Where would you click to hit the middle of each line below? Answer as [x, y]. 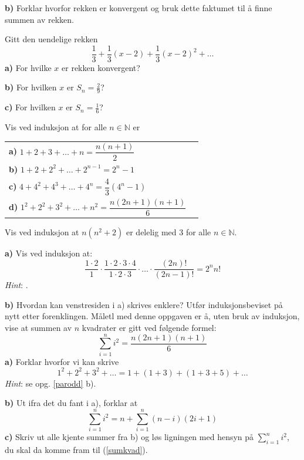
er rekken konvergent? [101, 67]
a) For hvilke [28, 67]
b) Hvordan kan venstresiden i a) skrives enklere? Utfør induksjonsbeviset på [144, 304]
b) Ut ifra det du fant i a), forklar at [71, 403]
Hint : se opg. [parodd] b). [50, 383]
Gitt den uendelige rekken [51, 39]
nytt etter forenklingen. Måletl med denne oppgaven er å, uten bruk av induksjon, [152, 316]
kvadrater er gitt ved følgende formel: [149, 327]
